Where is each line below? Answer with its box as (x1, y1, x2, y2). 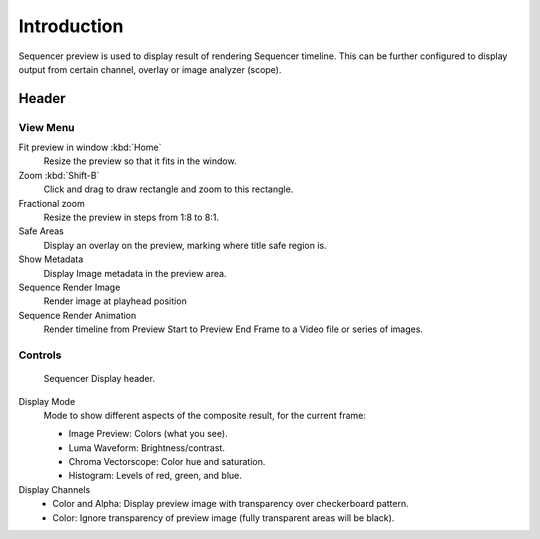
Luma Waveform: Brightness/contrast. (68, 441, 225, 454)
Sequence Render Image (18, 281, 121, 293)
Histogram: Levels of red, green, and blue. (68, 470, 242, 482)
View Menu (18, 120, 75, 134)
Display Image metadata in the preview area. (43, 267, 227, 279)
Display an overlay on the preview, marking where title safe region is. (43, 239, 327, 251)
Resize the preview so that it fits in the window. (43, 155, 237, 167)
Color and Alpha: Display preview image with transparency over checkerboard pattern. (52, 498, 409, 510)
